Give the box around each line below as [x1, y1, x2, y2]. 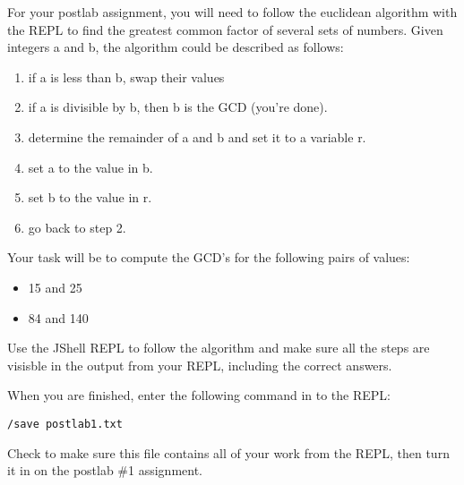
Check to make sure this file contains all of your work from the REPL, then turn [7, 443, 450, 462]
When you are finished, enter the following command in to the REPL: [7, 386, 391, 404]
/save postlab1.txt [7, 417, 123, 430]
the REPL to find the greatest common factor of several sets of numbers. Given [7, 20, 443, 38]
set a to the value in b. [28, 157, 153, 176]
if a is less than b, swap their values [28, 67, 225, 86]
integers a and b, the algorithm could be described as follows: [7, 38, 344, 56]
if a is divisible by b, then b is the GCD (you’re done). [28, 98, 328, 116]
